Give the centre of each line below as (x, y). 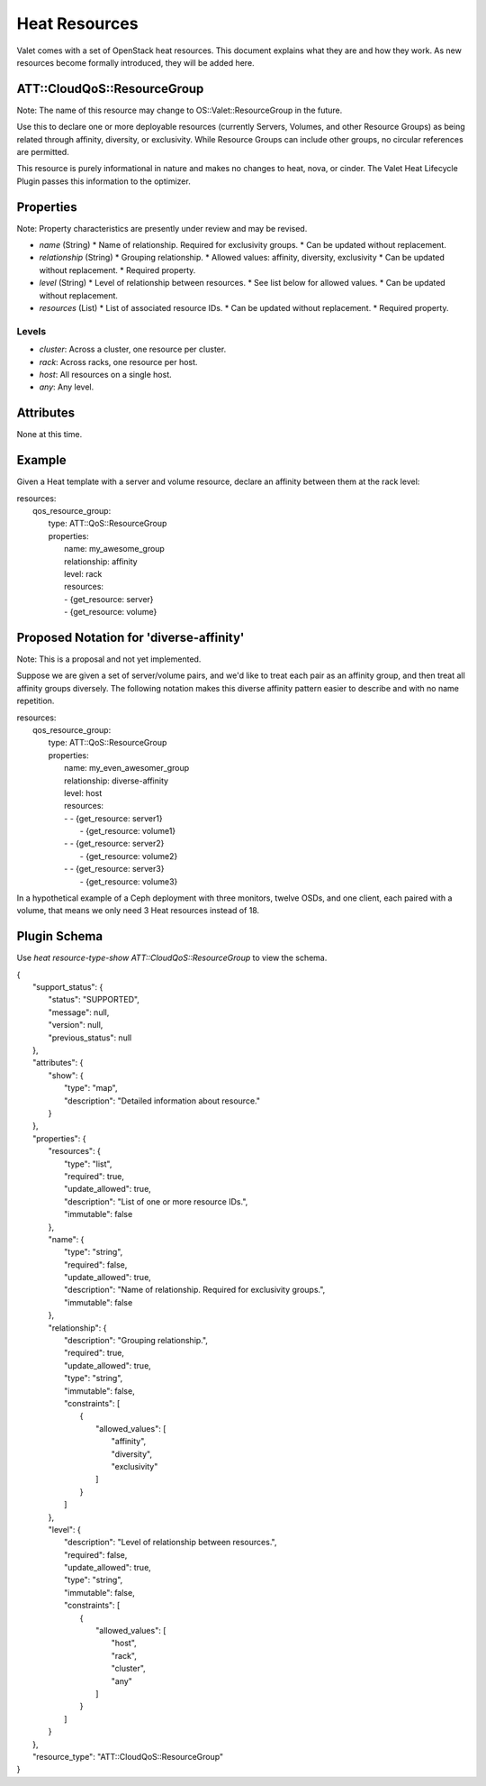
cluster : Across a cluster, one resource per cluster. (133, 349)
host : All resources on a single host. (105, 374)
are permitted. (43, 152)
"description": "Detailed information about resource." (162, 1101)
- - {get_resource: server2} (114, 844)
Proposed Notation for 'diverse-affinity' (130, 637)
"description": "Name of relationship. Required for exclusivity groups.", (195, 1290)
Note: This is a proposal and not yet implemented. (109, 659)
